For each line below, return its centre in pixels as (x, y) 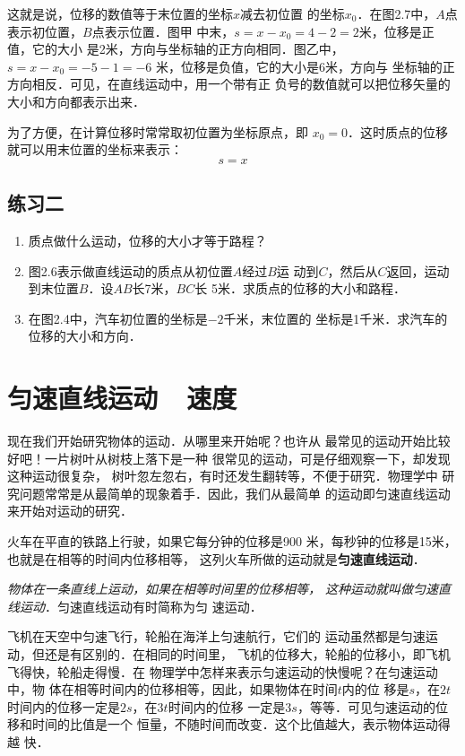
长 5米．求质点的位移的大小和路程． (300, 288)
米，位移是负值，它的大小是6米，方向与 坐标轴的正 (305, 66)
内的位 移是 (375, 689)
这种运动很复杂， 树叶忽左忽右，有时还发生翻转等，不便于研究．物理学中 (223, 476)
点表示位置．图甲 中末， (163, 31)
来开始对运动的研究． (70, 511)
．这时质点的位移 (398, 131)
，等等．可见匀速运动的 (366, 706)
